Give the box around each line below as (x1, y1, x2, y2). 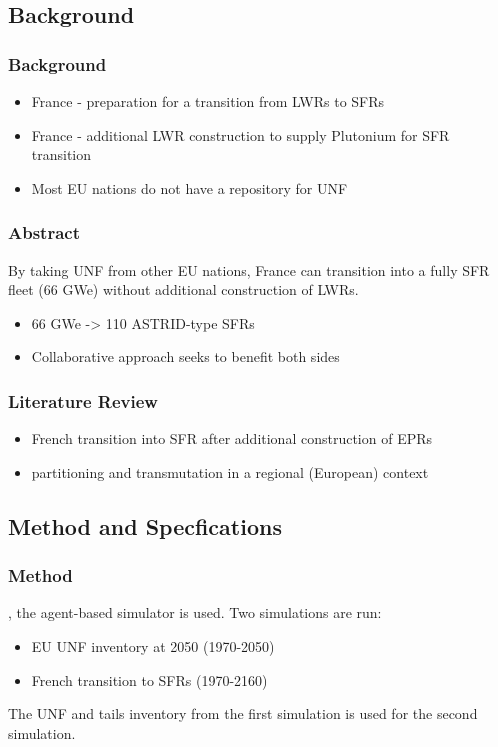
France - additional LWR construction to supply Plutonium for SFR (31, 124, 450, 145)
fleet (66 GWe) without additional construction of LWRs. (8, 279, 359, 300)
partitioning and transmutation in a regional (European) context (31, 461, 429, 482)
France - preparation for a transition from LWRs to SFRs (31, 91, 385, 111)
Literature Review (8, 388, 158, 413)
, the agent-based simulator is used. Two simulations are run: (8, 602, 382, 623)
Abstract (8, 220, 80, 245)
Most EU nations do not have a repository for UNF (31, 177, 348, 198)
